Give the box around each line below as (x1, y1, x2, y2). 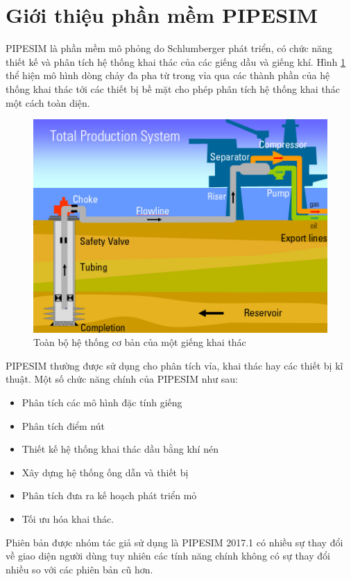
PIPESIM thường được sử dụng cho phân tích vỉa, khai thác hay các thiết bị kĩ (6, 358, 343, 372)
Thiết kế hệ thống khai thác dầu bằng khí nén (22, 442, 219, 456)
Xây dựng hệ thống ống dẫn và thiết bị (22, 465, 189, 479)
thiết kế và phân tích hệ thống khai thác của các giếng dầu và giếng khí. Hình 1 (6, 54, 345, 69)
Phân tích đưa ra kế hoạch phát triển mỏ (22, 488, 197, 503)
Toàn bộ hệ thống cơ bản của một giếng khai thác (33, 335, 246, 349)
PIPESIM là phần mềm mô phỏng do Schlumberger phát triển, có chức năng (6, 41, 332, 55)
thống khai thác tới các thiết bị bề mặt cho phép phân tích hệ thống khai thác (6, 81, 340, 96)
